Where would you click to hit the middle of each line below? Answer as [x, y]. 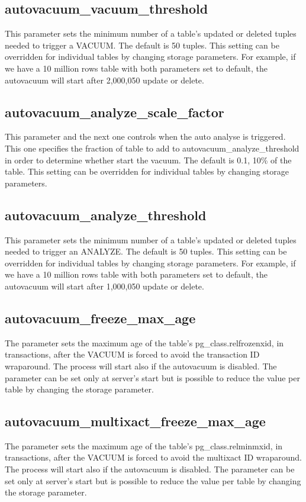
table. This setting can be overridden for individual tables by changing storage [147, 171]
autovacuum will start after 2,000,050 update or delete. [104, 80]
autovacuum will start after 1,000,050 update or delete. [104, 286]
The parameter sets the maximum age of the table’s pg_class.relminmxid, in [144, 445]
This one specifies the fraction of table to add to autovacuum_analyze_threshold [152, 148]
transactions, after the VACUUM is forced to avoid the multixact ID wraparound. [153, 457]
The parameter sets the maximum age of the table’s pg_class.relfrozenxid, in [144, 342]
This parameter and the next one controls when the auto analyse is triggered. [145, 136]
